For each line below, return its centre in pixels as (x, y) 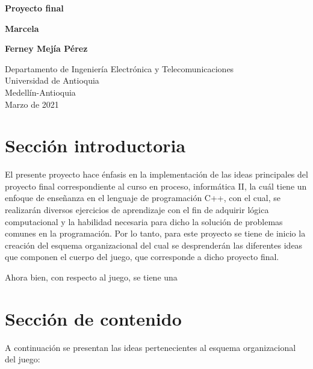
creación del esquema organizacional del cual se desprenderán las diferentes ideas (154, 245)
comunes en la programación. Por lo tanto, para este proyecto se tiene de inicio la (155, 233)
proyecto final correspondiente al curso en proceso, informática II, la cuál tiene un (156, 186)
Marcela (22, 28)
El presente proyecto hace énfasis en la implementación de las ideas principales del (156, 174)
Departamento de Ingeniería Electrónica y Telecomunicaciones (119, 68)
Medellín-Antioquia (40, 92)
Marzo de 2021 (32, 104)
